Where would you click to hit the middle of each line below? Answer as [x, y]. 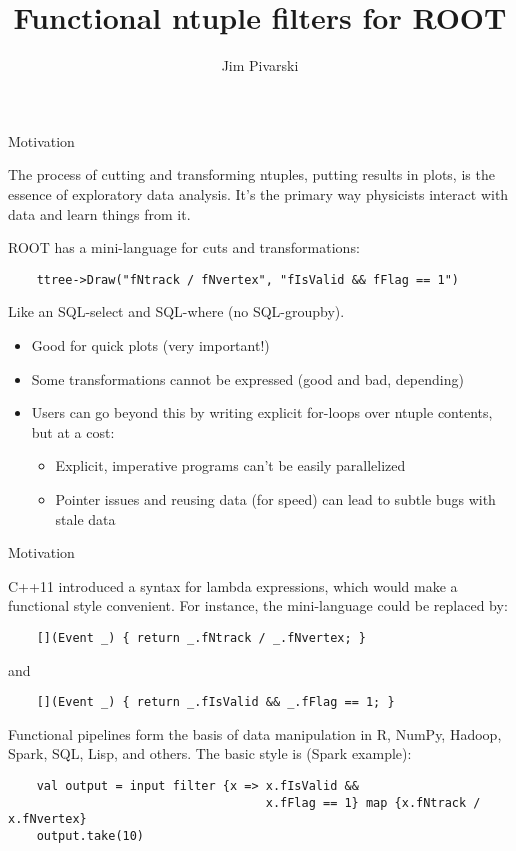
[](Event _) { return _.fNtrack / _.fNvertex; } [201, 637]
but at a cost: [73, 431]
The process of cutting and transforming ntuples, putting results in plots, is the [251, 174]
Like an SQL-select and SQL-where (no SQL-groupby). [176, 311]
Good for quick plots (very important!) [150, 344]
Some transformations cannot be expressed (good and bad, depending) [247, 378]
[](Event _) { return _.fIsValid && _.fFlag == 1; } [215, 702]
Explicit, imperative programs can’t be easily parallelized [230, 465]
